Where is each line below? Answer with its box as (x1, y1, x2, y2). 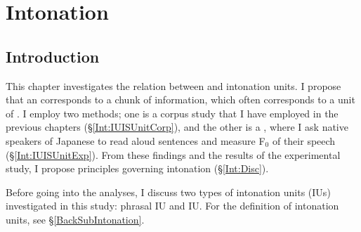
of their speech (272, 133, 336, 148)
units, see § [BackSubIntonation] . (6, 212, 145, 226)
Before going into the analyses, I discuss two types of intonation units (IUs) (6, 184, 331, 199)
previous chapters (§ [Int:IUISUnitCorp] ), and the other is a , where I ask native (6, 120, 348, 134)
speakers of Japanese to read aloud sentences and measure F (6, 133, 265, 148)
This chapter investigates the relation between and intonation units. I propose (6, 78, 341, 93)
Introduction (6, 45, 100, 67)
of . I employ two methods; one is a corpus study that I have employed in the (6, 105, 339, 120)
